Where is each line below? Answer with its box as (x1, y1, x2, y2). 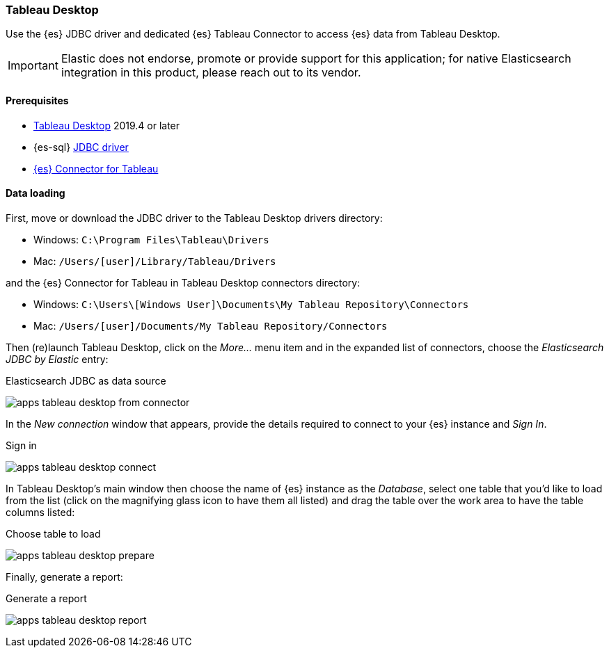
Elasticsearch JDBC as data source (6, 374, 166, 387)
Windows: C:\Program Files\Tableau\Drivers (33, 233, 269, 245)
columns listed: (6, 506, 75, 518)
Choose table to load (6, 527, 101, 540)
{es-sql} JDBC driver (33, 140, 129, 153)
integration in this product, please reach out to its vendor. (61, 65, 361, 80)
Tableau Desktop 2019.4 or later (33, 119, 180, 131)
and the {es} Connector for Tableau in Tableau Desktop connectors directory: (6, 276, 361, 289)
